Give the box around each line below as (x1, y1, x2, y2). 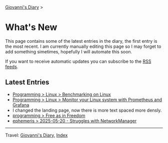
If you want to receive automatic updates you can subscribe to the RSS (5, 58, 151, 64)
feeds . (5, 63, 18, 69)
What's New (5, 22, 57, 33)
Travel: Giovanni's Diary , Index (5, 132, 68, 138)
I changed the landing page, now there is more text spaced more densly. (12, 107, 162, 113)
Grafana (12, 102, 29, 108)
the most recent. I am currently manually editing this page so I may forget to (5, 43, 161, 49)
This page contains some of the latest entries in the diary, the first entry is (5, 38, 157, 44)
